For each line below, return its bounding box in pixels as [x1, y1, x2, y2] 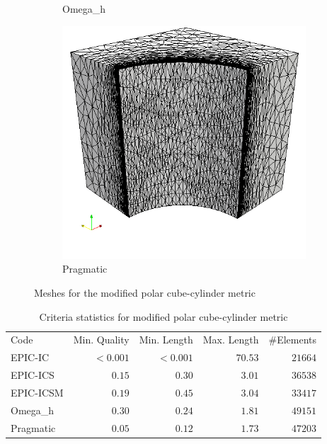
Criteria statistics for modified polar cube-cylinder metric [39, 309, 288, 324]
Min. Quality [73, 332, 130, 347]
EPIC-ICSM [11, 385, 64, 399]
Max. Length [202, 332, 259, 347]
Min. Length [139, 332, 193, 347]
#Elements [268, 332, 317, 347]
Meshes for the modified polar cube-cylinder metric [34, 285, 256, 300]
